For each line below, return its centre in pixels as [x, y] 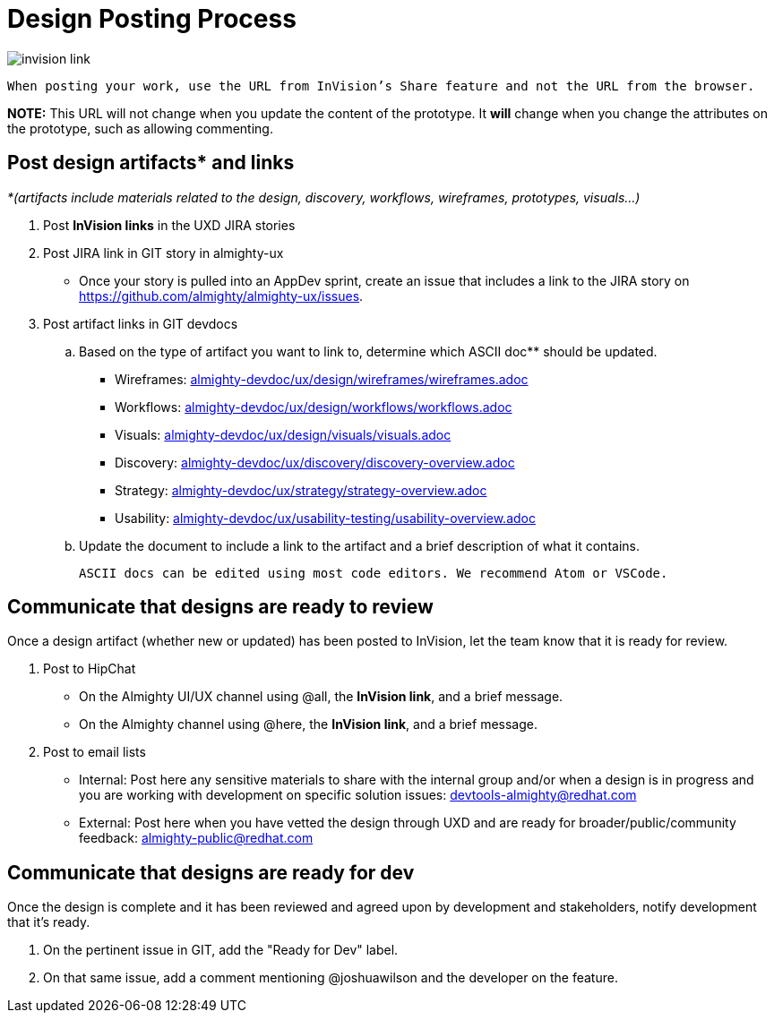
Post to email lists [95, 752]
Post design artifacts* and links [151, 163]
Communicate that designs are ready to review [220, 607]
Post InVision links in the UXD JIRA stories [169, 225]
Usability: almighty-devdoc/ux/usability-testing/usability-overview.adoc [325, 518]
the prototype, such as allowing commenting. [140, 128]
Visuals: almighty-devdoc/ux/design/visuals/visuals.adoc [283, 434]
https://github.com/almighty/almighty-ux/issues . [221, 296]
